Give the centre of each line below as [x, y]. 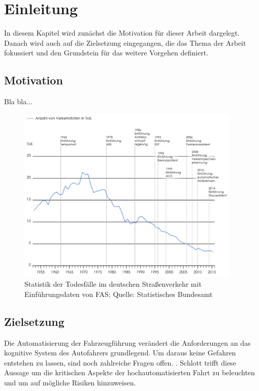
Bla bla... [18, 101]
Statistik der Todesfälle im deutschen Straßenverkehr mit [113, 284]
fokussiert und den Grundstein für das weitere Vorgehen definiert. [106, 53]
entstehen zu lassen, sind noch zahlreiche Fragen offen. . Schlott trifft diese [120, 362]
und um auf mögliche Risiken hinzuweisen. [70, 383]
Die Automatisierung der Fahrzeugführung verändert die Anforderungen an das [127, 342]
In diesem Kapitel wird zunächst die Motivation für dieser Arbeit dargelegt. [122, 33]
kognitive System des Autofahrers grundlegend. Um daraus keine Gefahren [120, 353]
